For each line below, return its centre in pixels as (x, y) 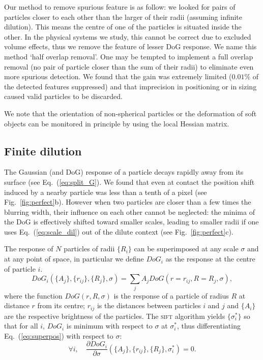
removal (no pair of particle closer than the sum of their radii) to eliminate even (129, 66)
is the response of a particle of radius (171, 295)
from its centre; (61, 305)
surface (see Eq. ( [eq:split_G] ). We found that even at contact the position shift (129, 182)
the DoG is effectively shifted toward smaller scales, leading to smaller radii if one (131, 222)
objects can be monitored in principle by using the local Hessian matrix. (117, 123)
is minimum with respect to (109, 326)
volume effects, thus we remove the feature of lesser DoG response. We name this (130, 46)
